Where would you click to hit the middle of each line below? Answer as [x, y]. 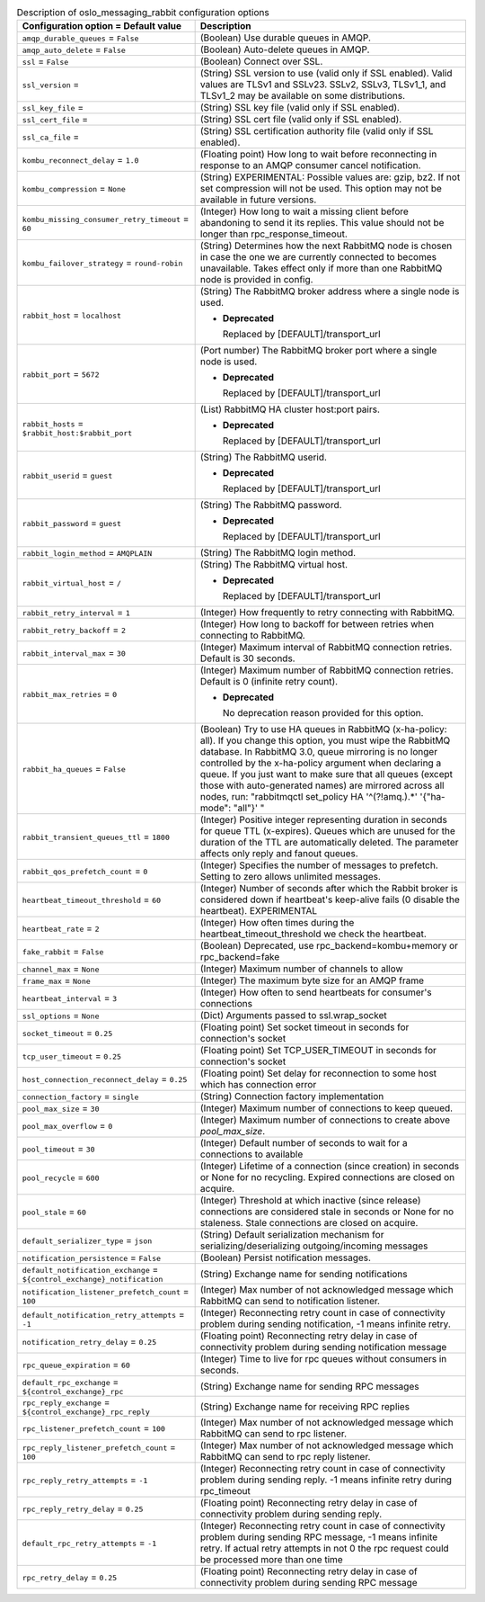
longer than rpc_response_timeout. [273, 234]
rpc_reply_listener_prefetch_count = [99, 1446]
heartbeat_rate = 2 [61, 928]
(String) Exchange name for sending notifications [304, 1274]
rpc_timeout [225, 1491]
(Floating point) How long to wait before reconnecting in [318, 155]
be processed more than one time [271, 1560]
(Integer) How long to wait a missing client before [304, 211]
